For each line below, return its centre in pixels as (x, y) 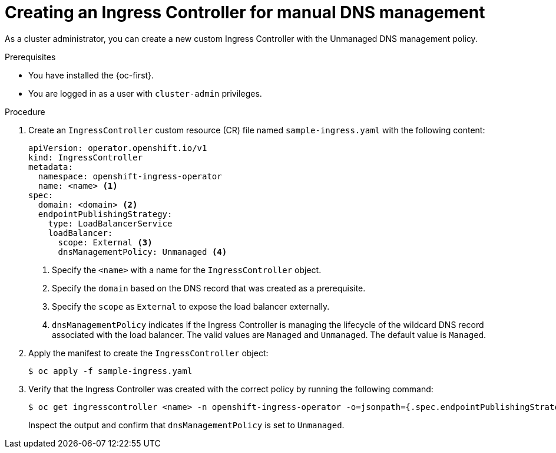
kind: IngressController (85, 157)
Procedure (25, 111)
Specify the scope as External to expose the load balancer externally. (191, 306)
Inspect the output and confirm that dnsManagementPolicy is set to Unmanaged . (186, 425)
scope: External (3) (105, 242)
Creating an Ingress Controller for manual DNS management (245, 12)
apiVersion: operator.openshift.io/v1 (118, 148)
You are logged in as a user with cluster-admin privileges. (145, 93)
